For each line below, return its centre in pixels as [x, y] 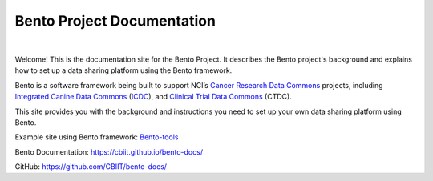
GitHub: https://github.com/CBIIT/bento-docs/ [91, 167]
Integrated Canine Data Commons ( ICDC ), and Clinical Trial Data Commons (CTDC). [153, 97]
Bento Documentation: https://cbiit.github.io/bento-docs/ [109, 151]
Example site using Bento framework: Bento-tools [97, 137]
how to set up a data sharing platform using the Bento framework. [123, 70]
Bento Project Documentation [115, 21]
